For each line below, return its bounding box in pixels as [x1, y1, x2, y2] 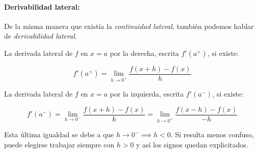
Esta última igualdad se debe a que [4, 129, 114, 140]
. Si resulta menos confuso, [170, 129, 254, 140]
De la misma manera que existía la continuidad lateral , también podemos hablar [4, 20, 254, 31]
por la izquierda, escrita [110, 88, 184, 99]
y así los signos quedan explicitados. [136, 139, 248, 149]
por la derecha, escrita [110, 47, 179, 58]
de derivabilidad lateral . [4, 30, 77, 41]
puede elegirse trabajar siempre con [4, 139, 114, 149]
